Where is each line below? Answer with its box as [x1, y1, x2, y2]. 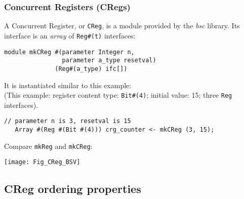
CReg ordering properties [4, 181, 141, 196]
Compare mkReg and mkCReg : [4, 140, 93, 151]
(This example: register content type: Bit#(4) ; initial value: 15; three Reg [4, 90, 232, 100]
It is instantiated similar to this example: [4, 79, 132, 90]
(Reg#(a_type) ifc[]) [55, 65, 128, 72]
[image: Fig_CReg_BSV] [4, 158, 80, 166]
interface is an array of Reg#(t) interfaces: [4, 30, 136, 41]
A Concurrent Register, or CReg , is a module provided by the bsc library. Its [4, 20, 240, 31]
